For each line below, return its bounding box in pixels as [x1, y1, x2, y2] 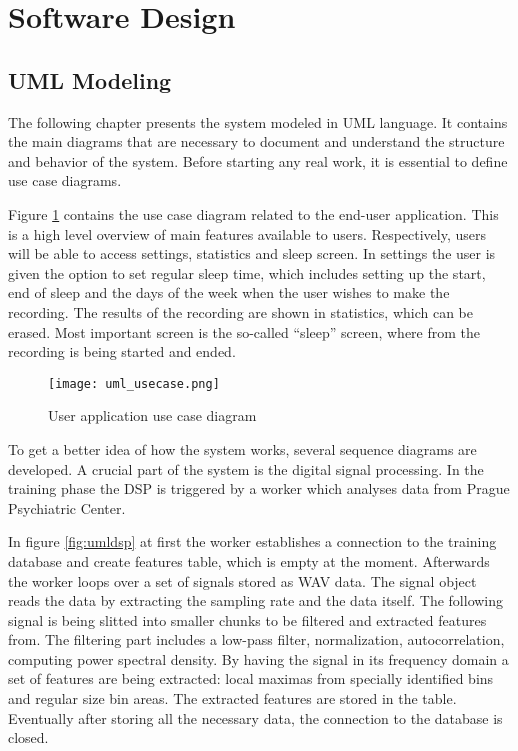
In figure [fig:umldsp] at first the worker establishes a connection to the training [8, 531, 497, 552]
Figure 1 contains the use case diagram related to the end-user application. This [8, 203, 499, 224]
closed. [8, 727, 49, 748]
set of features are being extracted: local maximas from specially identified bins [8, 668, 494, 689]
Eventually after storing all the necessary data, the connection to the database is [8, 707, 503, 728]
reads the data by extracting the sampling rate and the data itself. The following [8, 590, 504, 611]
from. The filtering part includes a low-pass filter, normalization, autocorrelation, [8, 629, 505, 650]
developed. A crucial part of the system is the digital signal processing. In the [8, 458, 484, 479]
